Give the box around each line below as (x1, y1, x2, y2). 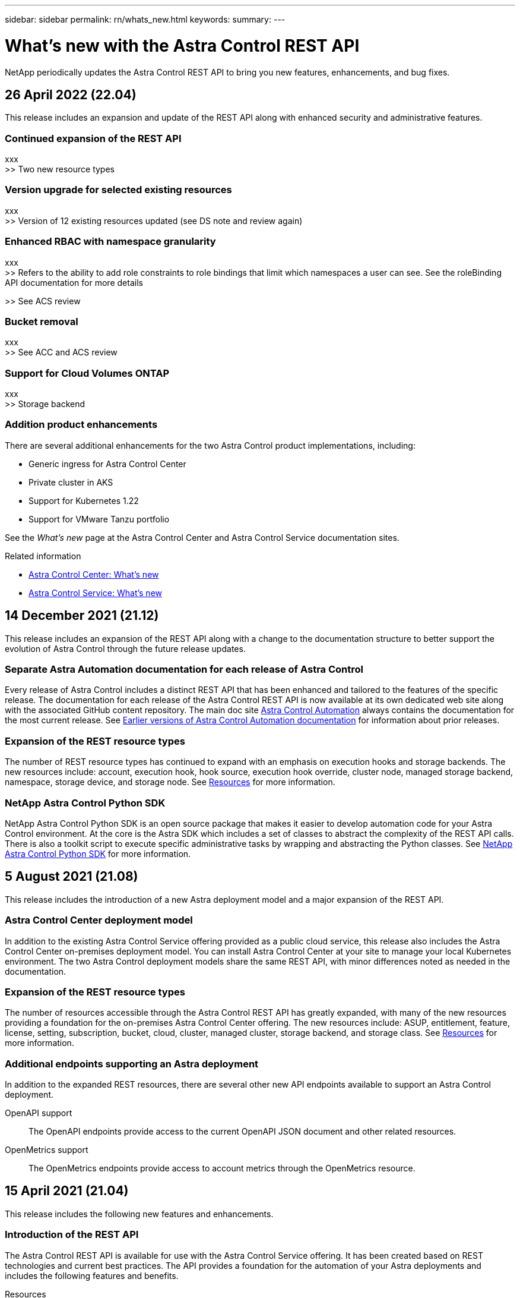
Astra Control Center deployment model (5, 914, 193, 927)
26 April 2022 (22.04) (5, 87, 137, 102)
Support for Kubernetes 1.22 (28, 495, 139, 506)
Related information (5, 550, 81, 561)
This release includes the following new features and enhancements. (5, 1208, 274, 1219)
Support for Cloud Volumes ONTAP (5, 367, 169, 379)
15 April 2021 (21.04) (5, 1183, 129, 1199)
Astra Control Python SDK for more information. (5, 848, 191, 859)
